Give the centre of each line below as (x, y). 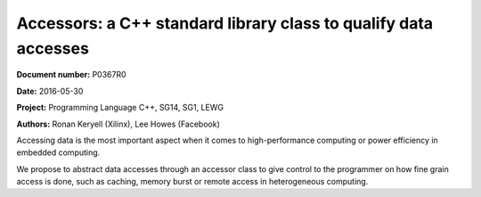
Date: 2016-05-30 (50, 91)
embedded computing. (58, 152)
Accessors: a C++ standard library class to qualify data (225, 23)
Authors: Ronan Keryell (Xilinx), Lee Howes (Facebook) (118, 124)
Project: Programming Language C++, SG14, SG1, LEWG (120, 108)
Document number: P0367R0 (71, 75)
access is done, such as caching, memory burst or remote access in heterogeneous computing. (192, 182)
